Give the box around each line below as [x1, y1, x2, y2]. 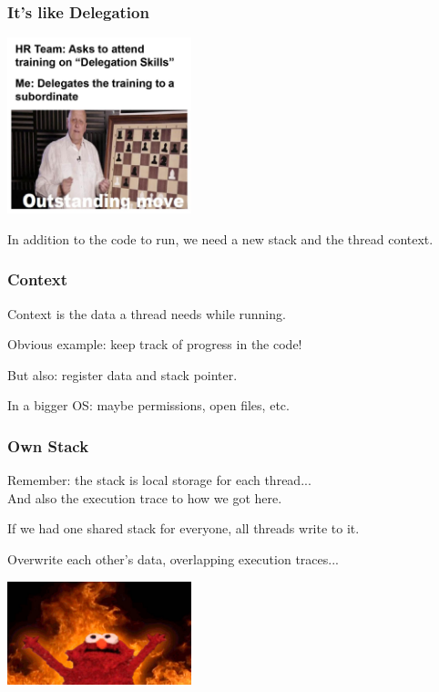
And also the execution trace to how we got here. [7, 488, 282, 507]
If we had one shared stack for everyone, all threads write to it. [7, 519, 360, 538]
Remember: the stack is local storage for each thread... [7, 470, 311, 490]
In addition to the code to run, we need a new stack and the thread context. [7, 229, 434, 248]
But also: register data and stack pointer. [7, 365, 238, 384]
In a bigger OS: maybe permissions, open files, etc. [7, 396, 290, 415]
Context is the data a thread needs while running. [7, 304, 286, 323]
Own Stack [7, 434, 89, 457]
